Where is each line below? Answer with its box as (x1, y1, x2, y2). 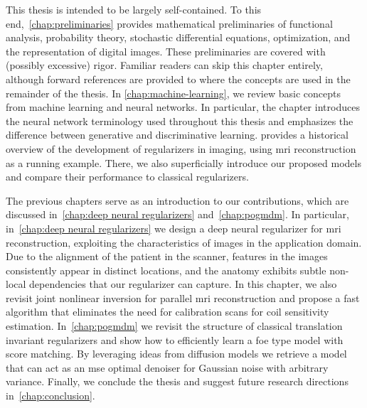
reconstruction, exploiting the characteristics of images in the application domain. (6, 235, 362, 249)
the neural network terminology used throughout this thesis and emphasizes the (6, 113, 353, 128)
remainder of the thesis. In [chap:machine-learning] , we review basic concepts (6, 85, 341, 100)
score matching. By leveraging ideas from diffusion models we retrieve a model (6, 346, 347, 361)
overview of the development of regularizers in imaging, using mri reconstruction (6, 141, 356, 156)
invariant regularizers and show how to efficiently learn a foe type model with (6, 332, 344, 347)
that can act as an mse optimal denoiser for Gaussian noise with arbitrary (6, 360, 329, 375)
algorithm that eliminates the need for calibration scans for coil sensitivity (6, 304, 329, 319)
